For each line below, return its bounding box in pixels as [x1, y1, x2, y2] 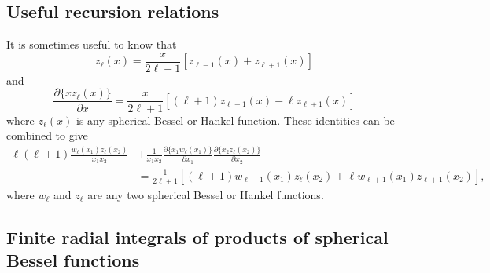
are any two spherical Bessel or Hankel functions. [87, 186, 324, 202]
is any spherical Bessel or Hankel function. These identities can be [76, 111, 395, 128]
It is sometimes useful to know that [6, 36, 177, 53]
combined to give [6, 127, 88, 144]
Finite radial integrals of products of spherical [6, 224, 389, 249]
